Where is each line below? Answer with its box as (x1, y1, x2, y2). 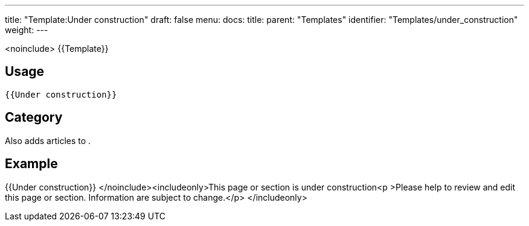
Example (5, 156, 58, 172)
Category (5, 110, 63, 125)
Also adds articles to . (5, 135, 91, 146)
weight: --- (5, 25, 48, 35)
